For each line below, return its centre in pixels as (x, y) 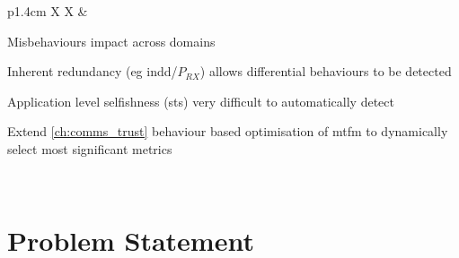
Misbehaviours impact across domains (111, 41)
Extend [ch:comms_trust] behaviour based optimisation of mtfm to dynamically (228, 131)
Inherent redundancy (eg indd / (93, 71)
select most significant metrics (90, 148)
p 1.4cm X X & (48, 11)
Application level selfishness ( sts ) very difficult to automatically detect (201, 101)
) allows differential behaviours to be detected (326, 71)
